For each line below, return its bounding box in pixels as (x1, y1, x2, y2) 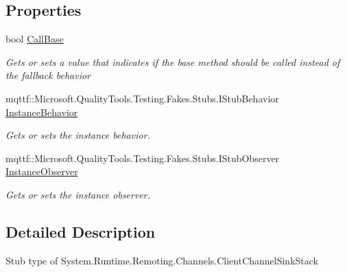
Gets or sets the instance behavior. (5, 128, 150, 142)
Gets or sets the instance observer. (5, 187, 151, 201)
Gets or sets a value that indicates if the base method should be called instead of (5, 54, 340, 69)
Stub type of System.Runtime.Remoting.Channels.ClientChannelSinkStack (5, 253, 318, 267)
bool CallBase (5, 32, 64, 46)
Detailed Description (5, 220, 156, 242)
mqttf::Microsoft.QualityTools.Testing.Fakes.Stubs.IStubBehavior (5, 91, 279, 105)
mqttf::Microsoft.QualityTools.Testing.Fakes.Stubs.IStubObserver (5, 150, 280, 165)
